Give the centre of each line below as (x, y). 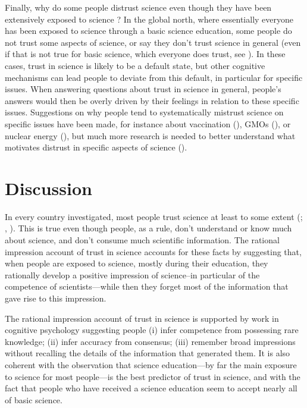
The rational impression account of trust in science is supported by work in (142, 318)
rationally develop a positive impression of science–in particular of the (132, 274)
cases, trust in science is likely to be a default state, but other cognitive (135, 65)
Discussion (48, 188)
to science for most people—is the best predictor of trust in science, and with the (153, 376)
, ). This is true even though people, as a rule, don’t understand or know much (148, 228)
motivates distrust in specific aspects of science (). (96, 147)
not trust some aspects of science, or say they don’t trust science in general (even (153, 42)
